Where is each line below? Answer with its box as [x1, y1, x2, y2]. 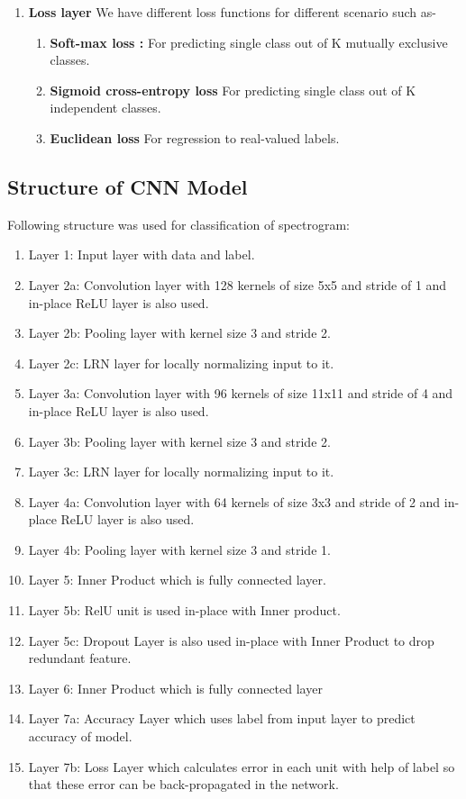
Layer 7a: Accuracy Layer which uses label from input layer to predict [28, 709, 416, 728]
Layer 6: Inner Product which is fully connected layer [28, 678, 323, 697]
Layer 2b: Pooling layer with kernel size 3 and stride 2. [28, 323, 331, 342]
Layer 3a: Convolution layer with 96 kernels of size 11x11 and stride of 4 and [28, 384, 453, 403]
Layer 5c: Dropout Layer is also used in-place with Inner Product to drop [28, 631, 434, 649]
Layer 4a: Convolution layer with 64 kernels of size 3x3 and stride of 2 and [28, 492, 441, 511]
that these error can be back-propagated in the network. [28, 775, 339, 794]
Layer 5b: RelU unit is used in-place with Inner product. [28, 601, 341, 620]
